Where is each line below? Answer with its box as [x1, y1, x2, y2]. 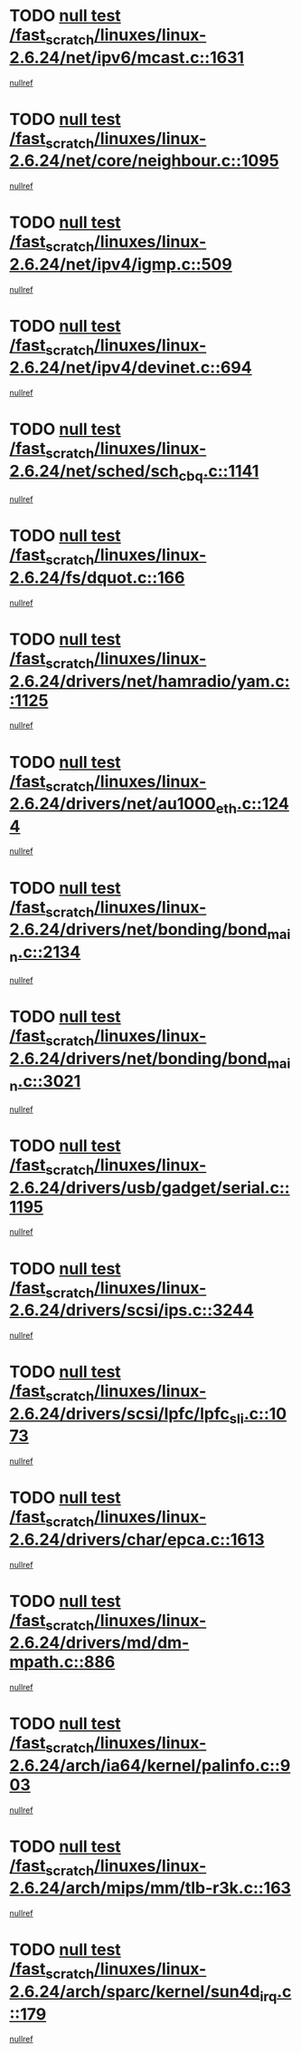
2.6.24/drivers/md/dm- [9, 1632, 190, 1653]
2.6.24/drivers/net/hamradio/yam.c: [9, 671, 291, 692]
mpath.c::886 [9, 1651, 116, 1672]
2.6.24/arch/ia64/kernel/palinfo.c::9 [9, 1755, 291, 1776]
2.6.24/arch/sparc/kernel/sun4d [9, 1981, 260, 2001]
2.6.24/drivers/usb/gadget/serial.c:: [9, 1177, 291, 1197]
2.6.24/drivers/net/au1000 [9, 794, 217, 814]
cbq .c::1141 [178, 460, 259, 485]
